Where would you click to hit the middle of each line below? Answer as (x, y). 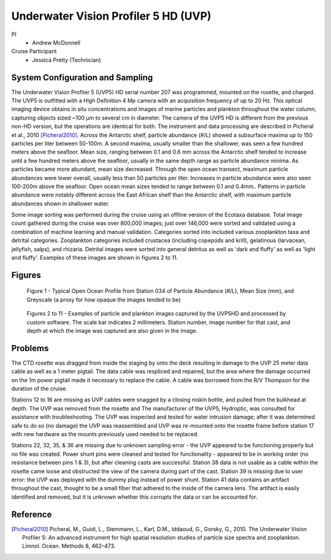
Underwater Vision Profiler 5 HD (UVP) (111, 16)
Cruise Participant (34, 51)
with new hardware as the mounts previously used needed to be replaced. (105, 434)
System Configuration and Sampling (82, 78)
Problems (30, 348)
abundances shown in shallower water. (60, 203)
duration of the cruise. (39, 388)
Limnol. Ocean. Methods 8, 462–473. (69, 546)
